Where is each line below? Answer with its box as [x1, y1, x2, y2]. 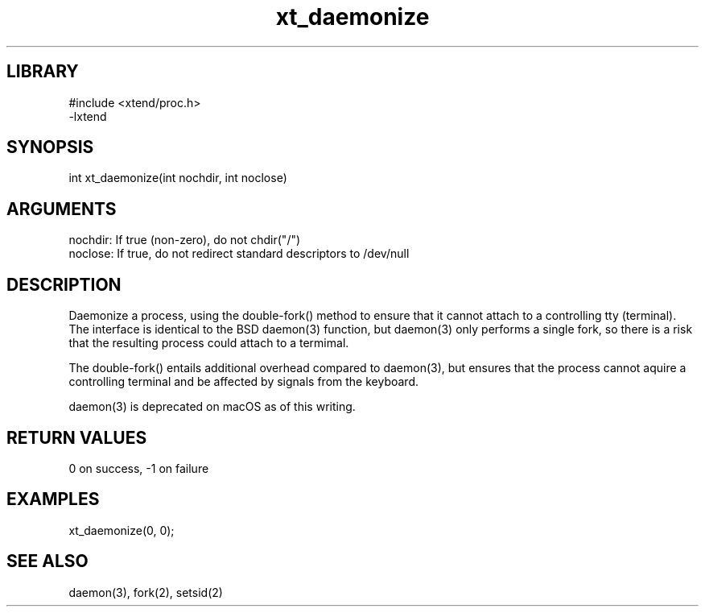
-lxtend [68, 109, 107, 123]
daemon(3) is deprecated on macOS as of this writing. [68, 400, 356, 414]
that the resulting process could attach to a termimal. [68, 336, 349, 350]
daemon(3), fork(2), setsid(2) [68, 585, 223, 599]
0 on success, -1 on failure [68, 461, 209, 475]
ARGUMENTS [6, 198, 117, 219]
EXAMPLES [6, 489, 100, 510]
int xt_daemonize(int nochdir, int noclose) [68, 171, 287, 185]
